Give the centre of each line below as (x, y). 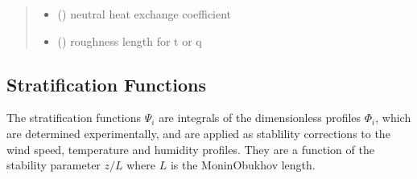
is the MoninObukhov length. (243, 165)
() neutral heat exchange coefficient (145, 14)
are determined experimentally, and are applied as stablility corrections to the (198, 133)
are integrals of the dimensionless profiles (260, 118)
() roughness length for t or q (130, 41)
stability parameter (54, 165)
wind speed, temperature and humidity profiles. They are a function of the (190, 149)
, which (393, 118)
